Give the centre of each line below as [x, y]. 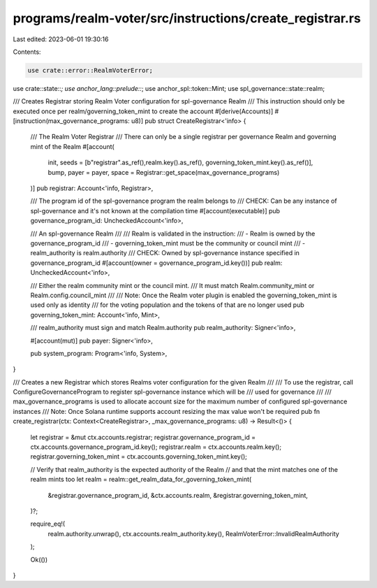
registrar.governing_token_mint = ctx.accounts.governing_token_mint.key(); [139, 457]
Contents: [27, 52]
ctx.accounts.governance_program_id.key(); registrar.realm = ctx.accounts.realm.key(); [156, 447]
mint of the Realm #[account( [72, 146]
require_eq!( [48, 524]
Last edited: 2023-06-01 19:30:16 [61, 39]
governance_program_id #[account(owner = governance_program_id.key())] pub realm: [156, 263]
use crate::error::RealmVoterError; [90, 70]
